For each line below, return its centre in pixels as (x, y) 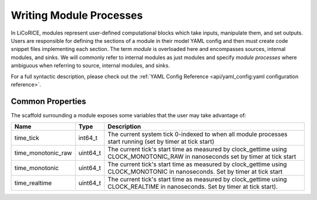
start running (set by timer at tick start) (161, 142)
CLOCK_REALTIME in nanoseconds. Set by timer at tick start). (193, 187)
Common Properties (48, 101)
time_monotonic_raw (43, 153)
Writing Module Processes (77, 15)
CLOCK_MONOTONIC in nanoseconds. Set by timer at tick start (195, 172)
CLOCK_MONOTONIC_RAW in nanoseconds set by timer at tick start (202, 157)
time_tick (27, 138)
